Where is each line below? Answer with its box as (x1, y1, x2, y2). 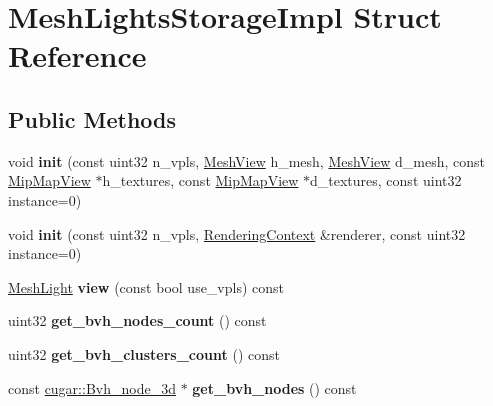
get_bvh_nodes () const (192, 377, 357, 398)
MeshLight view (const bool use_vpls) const (8, 276, 285, 297)
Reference (8, 35, 147, 76)
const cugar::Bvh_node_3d (8, 377, 176, 398)
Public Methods (8, 103, 177, 134)
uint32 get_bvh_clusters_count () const (8, 343, 280, 364)
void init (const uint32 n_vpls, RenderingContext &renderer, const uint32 (8, 223, 466, 244)
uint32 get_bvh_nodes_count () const (8, 310, 267, 331)
